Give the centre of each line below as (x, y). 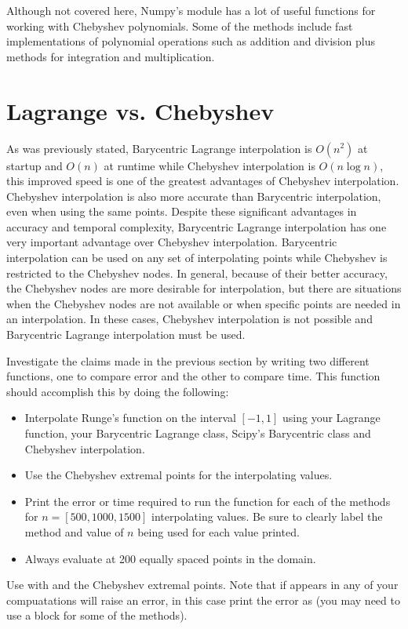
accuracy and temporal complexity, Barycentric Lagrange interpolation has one (197, 226)
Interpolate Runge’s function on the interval (130, 418)
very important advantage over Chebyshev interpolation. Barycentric (172, 242)
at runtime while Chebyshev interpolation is (209, 165)
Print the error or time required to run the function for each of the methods (208, 501)
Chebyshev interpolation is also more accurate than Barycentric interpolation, (194, 196)
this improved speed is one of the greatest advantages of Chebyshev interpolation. (203, 181)
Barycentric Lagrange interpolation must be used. (126, 334)
